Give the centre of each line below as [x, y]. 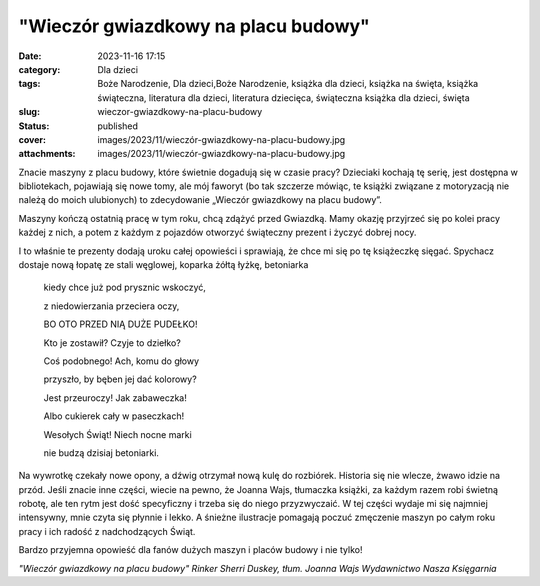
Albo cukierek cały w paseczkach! [114, 416]
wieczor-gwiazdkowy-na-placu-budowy [180, 112]
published [118, 126]
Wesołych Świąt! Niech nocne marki [117, 434]
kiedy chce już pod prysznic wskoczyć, [125, 287]
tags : [29, 84]
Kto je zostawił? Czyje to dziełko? [112, 342]
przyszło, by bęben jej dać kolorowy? [120, 379]
